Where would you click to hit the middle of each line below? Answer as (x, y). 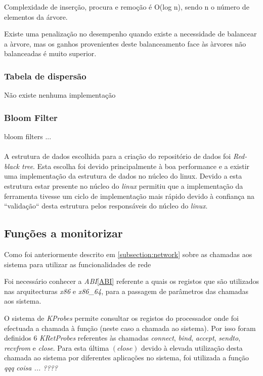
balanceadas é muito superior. (50, 53)
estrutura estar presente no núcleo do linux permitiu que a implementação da (124, 185)
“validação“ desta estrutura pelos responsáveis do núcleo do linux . (106, 206)
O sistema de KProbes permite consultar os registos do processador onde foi (121, 318)
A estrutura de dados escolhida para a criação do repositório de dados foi (118, 156)
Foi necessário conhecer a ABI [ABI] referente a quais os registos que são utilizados (131, 281)
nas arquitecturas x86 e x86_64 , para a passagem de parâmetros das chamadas (126, 291)
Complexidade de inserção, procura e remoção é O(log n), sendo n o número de (127, 7)
